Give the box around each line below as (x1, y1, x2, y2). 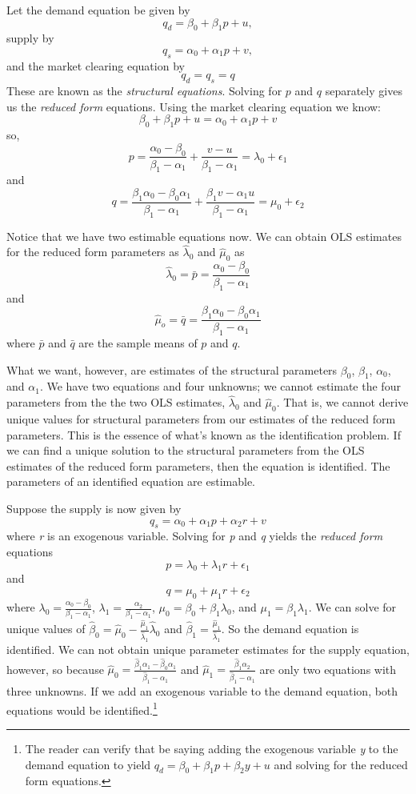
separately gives (325, 82, 402, 99)
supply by (6, 30, 54, 46)
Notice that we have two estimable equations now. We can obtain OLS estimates (6, 227, 402, 244)
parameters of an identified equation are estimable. (6, 473, 255, 490)
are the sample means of (78, 335, 198, 351)
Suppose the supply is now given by (6, 500, 182, 517)
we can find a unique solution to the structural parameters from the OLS (6, 442, 365, 459)
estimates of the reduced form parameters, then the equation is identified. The (6, 457, 390, 474)
